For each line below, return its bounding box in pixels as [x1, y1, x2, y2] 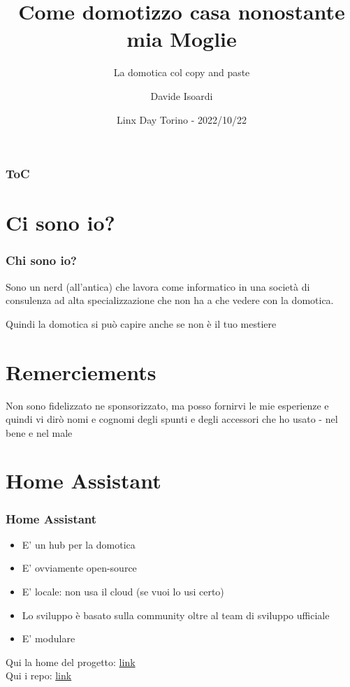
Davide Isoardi [150, 88, 213, 103]
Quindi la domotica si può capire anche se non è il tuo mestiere [6, 316, 277, 331]
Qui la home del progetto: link [6, 654, 136, 669]
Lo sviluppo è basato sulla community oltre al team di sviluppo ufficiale [22, 607, 330, 622]
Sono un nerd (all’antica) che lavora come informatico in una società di [6, 279, 310, 294]
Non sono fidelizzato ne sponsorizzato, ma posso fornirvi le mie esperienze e [6, 398, 329, 412]
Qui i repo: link [6, 668, 72, 683]
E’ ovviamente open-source [22, 561, 137, 575]
